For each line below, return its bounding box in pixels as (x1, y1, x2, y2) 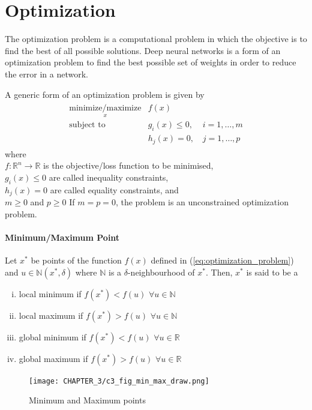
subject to (69, 121, 106, 130)
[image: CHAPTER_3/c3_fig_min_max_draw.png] (29, 376, 209, 385)
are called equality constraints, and (50, 183, 179, 196)
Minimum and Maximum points (29, 394, 146, 406)
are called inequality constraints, (49, 170, 169, 183)
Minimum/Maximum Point (5, 231, 120, 243)
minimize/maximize (69, 104, 142, 113)
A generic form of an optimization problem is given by (5, 88, 205, 100)
